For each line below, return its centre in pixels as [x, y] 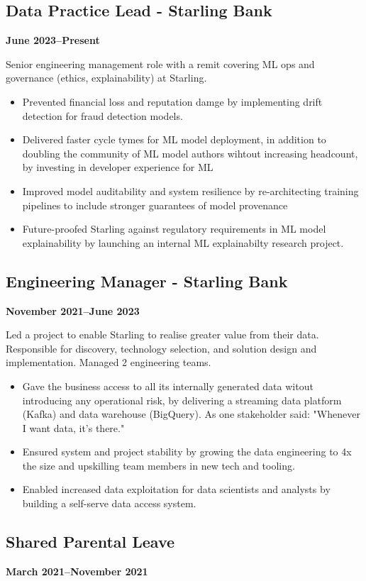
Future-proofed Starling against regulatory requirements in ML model [174, 229]
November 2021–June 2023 [73, 310]
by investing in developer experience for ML [118, 167]
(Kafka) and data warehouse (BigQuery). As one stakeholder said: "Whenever [191, 414]
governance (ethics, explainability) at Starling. [106, 78]
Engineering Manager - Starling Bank [147, 281]
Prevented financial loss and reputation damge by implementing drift [172, 101]
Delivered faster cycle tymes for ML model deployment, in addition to [174, 139]
